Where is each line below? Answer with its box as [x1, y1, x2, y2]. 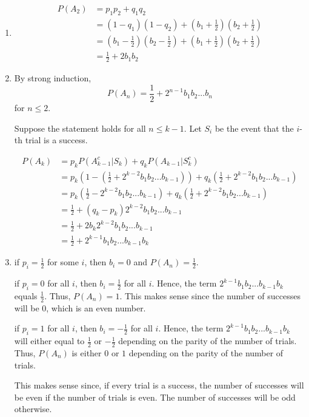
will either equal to [14, 334, 85, 347]
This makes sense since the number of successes [124, 289, 301, 302]
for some [47, 256, 79, 268]
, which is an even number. [46, 301, 146, 314]
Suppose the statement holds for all [14, 121, 146, 134]
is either [71, 346, 102, 359]
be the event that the [214, 121, 294, 134]
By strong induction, [14, 72, 91, 84]
